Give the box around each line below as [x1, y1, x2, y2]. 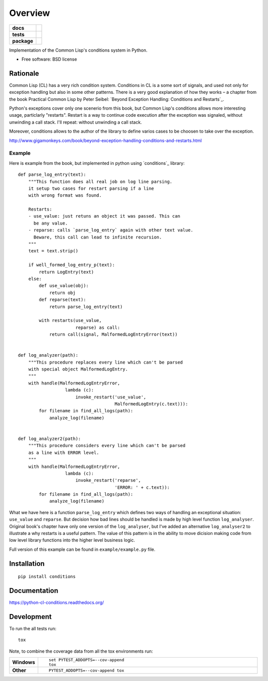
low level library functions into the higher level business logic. [9, 537, 135, 543]
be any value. [33, 220, 68, 226]
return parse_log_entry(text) [49, 303, 123, 309]
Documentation [9, 587, 59, 595]
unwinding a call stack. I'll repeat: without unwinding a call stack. [9, 119, 142, 125]
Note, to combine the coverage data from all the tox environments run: [9, 648, 153, 654]
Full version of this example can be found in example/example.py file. [9, 546, 156, 552]
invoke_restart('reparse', [75, 477, 141, 483]
